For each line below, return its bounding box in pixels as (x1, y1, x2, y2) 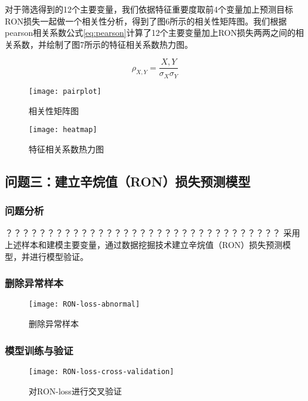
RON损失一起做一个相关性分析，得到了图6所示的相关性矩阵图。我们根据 (5, 14, 287, 27)
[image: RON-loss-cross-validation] (29, 367, 174, 376)
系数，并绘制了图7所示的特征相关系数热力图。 (13, 38, 193, 50)
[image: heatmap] (29, 125, 97, 134)
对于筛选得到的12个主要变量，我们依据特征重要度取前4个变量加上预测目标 (5, 3, 293, 15)
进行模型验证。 (29, 250, 88, 262)
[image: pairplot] (29, 87, 101, 96)
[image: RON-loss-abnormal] (29, 300, 140, 309)
